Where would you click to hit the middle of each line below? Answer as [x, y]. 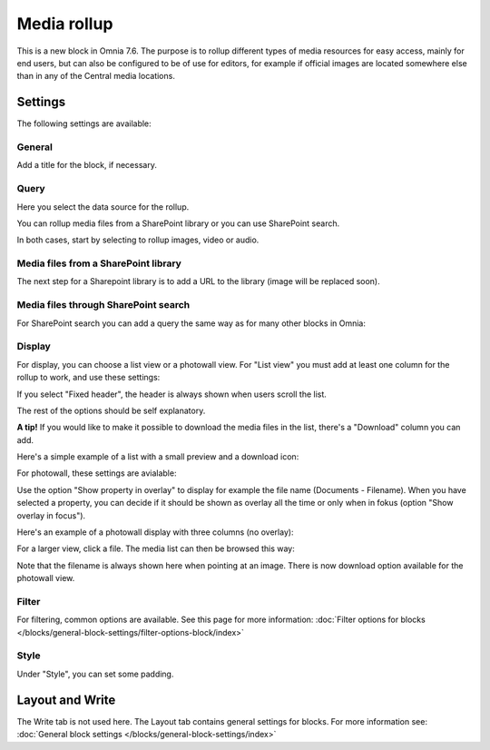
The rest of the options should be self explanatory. [111, 410]
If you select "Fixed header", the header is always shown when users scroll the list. [171, 394]
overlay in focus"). [51, 515]
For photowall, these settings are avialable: [97, 473]
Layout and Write [66, 700]
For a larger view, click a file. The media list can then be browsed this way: [156, 548]
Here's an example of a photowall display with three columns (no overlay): [155, 532]
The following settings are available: [84, 123]
